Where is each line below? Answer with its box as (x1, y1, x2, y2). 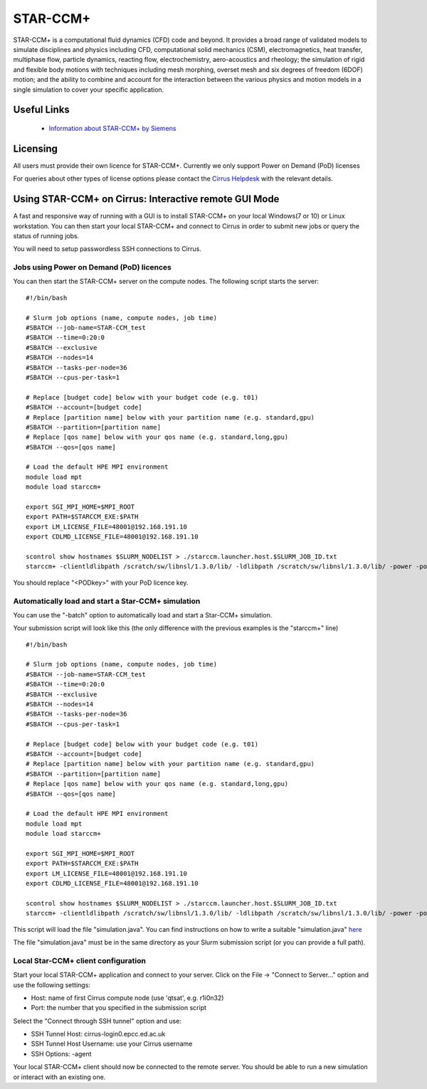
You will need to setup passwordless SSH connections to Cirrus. (13, 245, 202, 253)
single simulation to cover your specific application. (13, 85, 164, 94)
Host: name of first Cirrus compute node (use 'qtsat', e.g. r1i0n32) (31, 993, 224, 1002)
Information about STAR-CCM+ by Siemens (48, 124, 176, 132)
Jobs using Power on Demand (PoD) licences (13, 262, 172, 272)
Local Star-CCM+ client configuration (13, 955, 146, 965)
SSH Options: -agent (31, 1049, 92, 1058)
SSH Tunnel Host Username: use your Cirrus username (31, 1039, 193, 1048)
